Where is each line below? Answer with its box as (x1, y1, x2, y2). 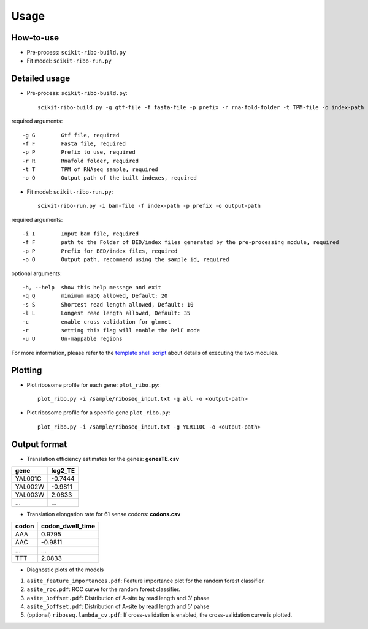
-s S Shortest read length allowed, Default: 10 (22, 301, 194, 308)
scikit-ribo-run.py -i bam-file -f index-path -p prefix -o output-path (37, 202, 261, 210)
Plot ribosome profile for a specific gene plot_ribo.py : (26, 409, 171, 416)
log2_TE (51, 467, 75, 475)
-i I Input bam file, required (22, 231, 139, 237)
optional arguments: (11, 270, 63, 277)
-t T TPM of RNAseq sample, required (22, 166, 159, 173)
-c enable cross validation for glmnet (22, 318, 171, 325)
